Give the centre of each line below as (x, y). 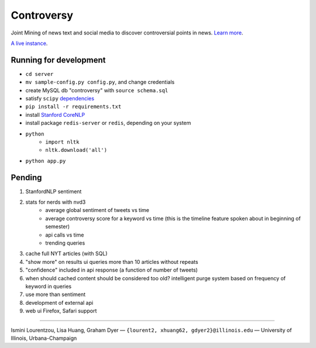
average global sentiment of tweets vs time (97, 210)
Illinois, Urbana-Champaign (44, 338)
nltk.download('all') (76, 150)
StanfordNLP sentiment (54, 191)
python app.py (46, 161)
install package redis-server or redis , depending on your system (108, 123)
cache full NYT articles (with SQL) (66, 253)
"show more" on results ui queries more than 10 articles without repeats (112, 262)
